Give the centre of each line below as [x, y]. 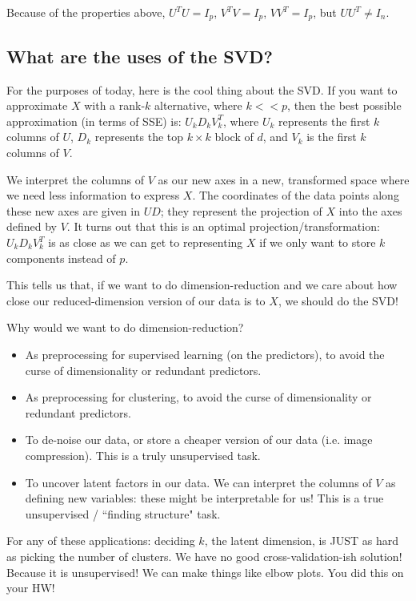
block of [234, 137]
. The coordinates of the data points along [296, 195]
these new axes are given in [73, 210]
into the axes [370, 210]
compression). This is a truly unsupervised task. [143, 455]
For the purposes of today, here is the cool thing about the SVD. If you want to [202, 89]
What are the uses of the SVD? [140, 56]
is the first [332, 137]
